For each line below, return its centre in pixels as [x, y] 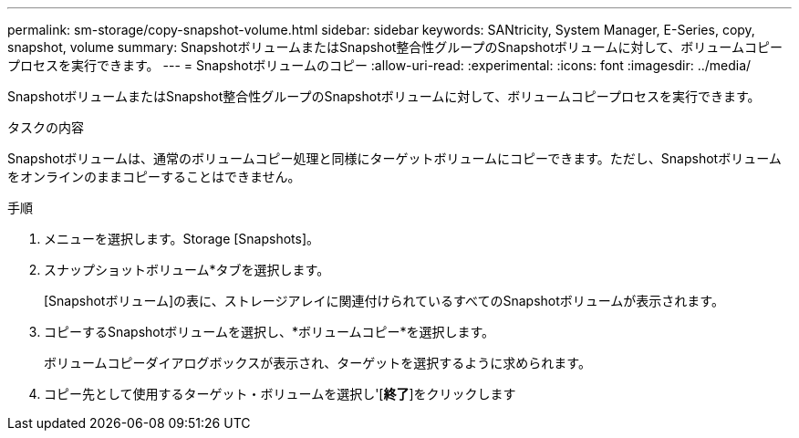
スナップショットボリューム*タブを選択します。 [187, 270]
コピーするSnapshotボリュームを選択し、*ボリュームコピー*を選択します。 [270, 332]
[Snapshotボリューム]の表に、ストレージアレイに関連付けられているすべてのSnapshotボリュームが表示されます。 [384, 301]
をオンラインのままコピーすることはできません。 [154, 177]
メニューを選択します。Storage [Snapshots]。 [182, 239]
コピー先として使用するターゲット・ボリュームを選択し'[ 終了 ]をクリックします [280, 394]
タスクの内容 [46, 127]
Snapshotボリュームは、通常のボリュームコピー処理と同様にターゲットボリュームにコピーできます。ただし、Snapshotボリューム [394, 158]
